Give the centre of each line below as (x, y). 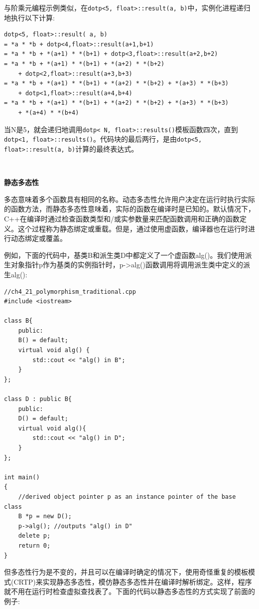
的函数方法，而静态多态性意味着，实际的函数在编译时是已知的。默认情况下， (129, 209)
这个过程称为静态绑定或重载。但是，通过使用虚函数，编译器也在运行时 (133, 228)
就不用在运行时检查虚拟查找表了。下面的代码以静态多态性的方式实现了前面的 (129, 591)
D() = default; (43, 419)
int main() (22, 477)
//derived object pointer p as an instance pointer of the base (127, 497)
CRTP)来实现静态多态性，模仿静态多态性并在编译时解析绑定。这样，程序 (133, 581)
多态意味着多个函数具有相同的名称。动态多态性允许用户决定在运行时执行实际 (129, 199)
